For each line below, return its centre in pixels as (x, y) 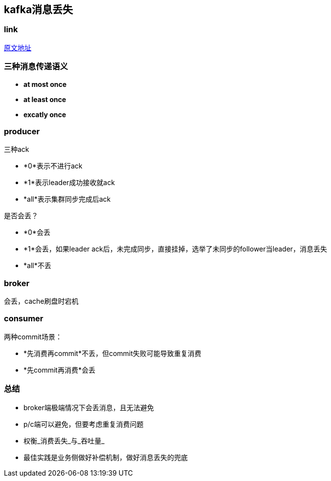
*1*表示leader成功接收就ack (69, 183)
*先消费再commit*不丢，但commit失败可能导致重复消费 (112, 353)
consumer (24, 319)
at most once (45, 84)
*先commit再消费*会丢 (59, 370)
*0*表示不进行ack (53, 166)
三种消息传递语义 (36, 67)
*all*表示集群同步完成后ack (67, 199)
